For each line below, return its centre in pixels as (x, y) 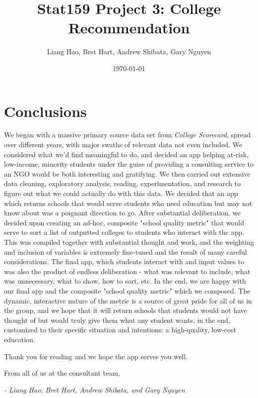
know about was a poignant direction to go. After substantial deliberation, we (122, 213)
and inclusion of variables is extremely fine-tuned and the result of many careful (126, 251)
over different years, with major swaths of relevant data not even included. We (123, 145)
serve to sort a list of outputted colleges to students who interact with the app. (124, 232)
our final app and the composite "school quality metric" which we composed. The (127, 290)
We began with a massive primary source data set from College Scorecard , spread (128, 135)
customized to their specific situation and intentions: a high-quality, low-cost (120, 330)
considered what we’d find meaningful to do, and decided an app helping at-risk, (127, 154)
